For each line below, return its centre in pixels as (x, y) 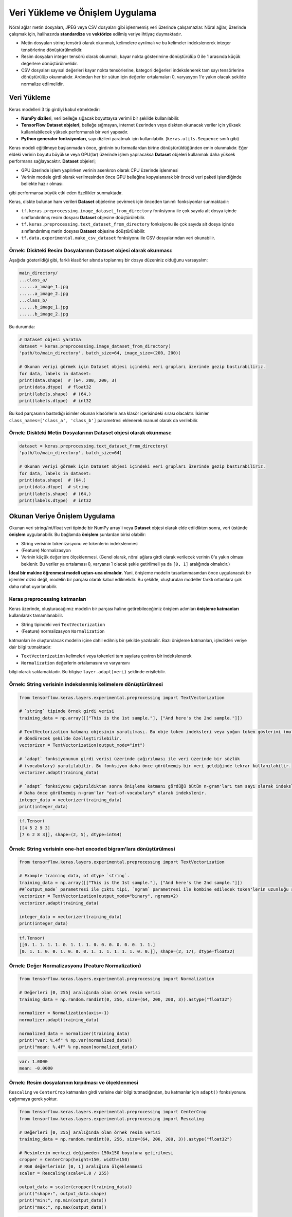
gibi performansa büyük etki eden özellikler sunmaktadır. (66, 193)
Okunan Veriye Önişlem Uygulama (62, 516)
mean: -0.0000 (36, 1068)
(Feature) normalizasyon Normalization (63, 631)
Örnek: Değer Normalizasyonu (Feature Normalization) (75, 965)
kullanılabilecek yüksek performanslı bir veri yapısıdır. (75, 132)
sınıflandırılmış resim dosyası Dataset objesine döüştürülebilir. (83, 218)
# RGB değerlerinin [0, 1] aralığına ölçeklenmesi (81, 1166)
